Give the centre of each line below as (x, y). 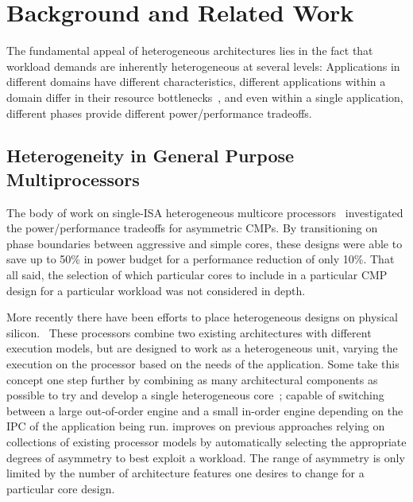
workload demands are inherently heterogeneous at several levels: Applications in (203, 66)
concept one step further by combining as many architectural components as (192, 379)
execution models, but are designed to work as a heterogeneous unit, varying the (202, 348)
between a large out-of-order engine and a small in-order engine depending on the (205, 410)
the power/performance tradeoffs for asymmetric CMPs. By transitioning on (192, 228)
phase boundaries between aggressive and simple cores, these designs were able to (205, 243)
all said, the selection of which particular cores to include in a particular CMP (197, 275)
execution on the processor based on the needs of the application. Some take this (203, 364)
